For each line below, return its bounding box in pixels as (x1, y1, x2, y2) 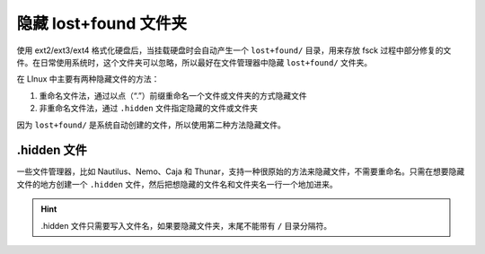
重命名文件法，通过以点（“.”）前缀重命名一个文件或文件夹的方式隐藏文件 (39, 90, 307, 101)
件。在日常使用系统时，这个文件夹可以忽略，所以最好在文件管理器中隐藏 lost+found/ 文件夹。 (16, 57, 373, 67)
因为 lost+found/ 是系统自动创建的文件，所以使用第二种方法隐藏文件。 (16, 119, 287, 130)
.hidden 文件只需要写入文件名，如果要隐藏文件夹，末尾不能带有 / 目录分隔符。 (40, 220, 332, 231)
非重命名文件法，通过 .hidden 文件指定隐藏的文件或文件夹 (39, 103, 258, 114)
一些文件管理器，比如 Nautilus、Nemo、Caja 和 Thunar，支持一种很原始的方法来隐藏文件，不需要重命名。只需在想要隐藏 (16, 166, 465, 177)
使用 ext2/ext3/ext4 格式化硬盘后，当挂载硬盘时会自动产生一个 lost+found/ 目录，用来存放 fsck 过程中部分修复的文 (16, 45, 452, 56)
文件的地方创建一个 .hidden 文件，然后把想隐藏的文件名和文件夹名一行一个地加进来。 (16, 179, 338, 189)
